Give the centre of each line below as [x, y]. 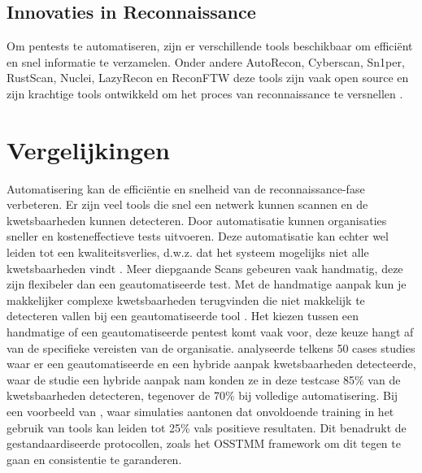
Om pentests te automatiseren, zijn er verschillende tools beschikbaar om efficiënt [210, 46]
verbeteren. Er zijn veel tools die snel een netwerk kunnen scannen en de [187, 204]
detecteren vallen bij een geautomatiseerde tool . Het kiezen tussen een [183, 316]
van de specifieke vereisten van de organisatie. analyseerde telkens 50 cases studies [211, 347]
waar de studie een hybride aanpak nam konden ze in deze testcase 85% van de [204, 379]
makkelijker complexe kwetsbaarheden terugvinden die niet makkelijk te [186, 299]
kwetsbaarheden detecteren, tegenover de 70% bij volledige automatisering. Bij [202, 395]
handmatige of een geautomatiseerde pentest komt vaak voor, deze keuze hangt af [210, 332]
